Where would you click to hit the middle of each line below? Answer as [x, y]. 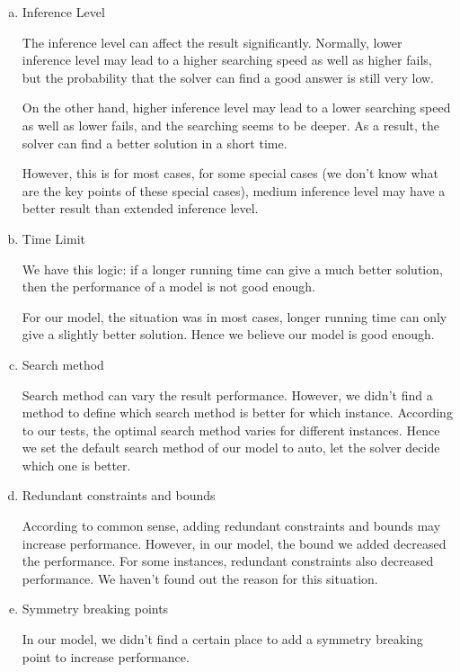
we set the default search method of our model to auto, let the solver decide [231, 448]
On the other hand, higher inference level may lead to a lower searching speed [236, 108]
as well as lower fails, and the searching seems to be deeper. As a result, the [231, 125]
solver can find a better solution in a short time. [155, 143]
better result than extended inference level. [140, 208]
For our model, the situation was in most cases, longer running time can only [234, 316]
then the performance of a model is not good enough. [168, 287]
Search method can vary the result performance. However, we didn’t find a [227, 394]
